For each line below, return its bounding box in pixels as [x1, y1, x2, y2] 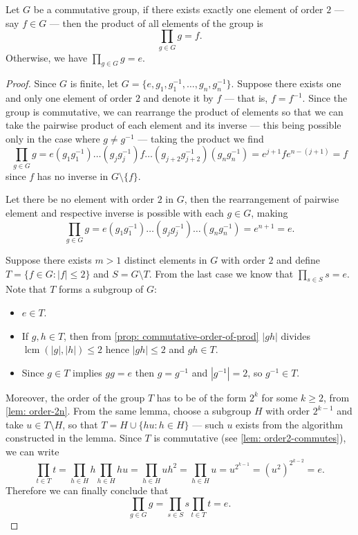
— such [192, 417, 224, 431]
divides [281, 328, 311, 343]
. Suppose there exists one [231, 76, 341, 91]
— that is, [224, 91, 268, 105]
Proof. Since [6, 76, 57, 91]
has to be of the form [156, 390, 247, 404]
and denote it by [143, 91, 214, 105]
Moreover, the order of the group [6, 390, 145, 404]
